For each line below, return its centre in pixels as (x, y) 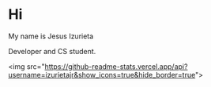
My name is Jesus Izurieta (51, 36)
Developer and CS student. (52, 51)
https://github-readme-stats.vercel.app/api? (116, 66)
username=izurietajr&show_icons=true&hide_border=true (102, 74)
